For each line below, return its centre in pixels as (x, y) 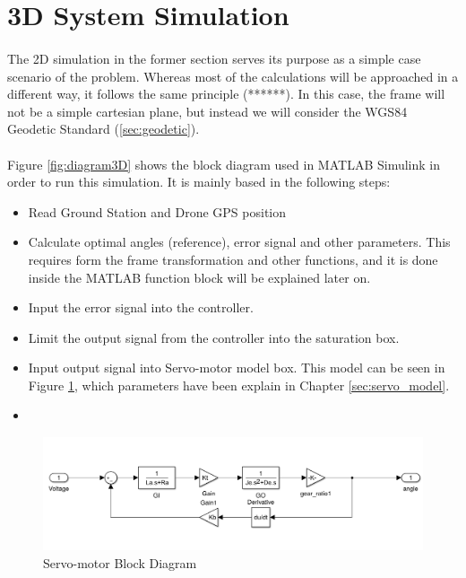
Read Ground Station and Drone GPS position (157, 211)
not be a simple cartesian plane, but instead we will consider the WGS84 (207, 111)
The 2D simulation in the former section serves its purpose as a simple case (214, 58)
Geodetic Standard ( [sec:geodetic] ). (104, 129)
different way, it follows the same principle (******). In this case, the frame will (226, 94)
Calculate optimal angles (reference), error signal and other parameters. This (239, 242)
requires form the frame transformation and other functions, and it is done (233, 259)
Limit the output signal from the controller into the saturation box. (214, 337)
